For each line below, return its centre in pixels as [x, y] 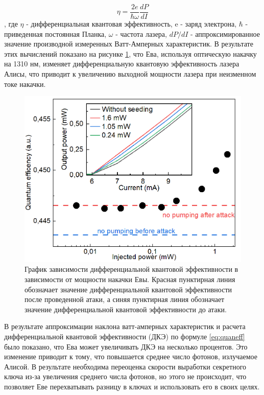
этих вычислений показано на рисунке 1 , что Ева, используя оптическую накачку [130, 53]
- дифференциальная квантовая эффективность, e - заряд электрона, [131, 24]
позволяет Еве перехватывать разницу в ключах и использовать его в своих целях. [132, 386]
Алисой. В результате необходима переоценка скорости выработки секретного [125, 366]
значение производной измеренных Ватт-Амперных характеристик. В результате [129, 44]
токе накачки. [25, 84]
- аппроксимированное [225, 33]
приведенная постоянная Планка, [55, 33]
